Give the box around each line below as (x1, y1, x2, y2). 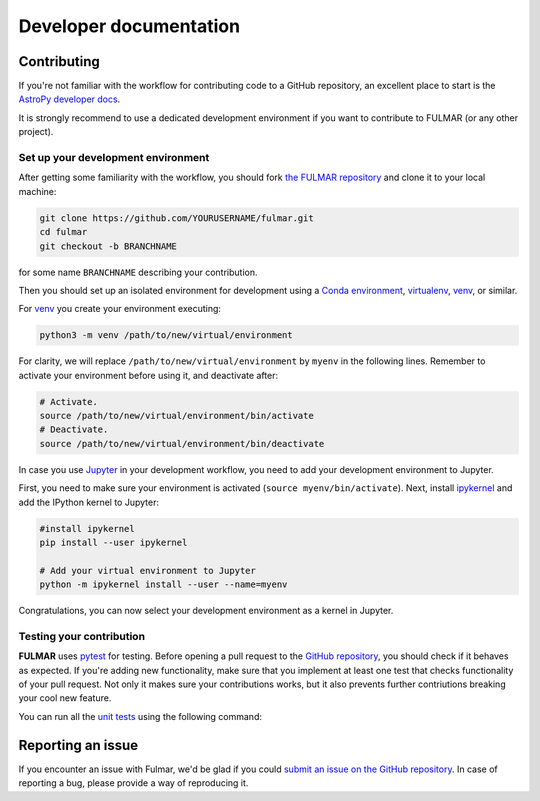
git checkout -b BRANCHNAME (39, 240, 177, 252)
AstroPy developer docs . (18, 93, 121, 105)
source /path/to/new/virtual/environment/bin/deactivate (39, 438, 325, 449)
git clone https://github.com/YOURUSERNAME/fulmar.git (39, 212, 314, 224)
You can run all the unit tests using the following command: (18, 710, 262, 722)
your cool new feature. (18, 692, 112, 704)
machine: (18, 185, 57, 197)
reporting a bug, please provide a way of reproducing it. (18, 777, 249, 789)
